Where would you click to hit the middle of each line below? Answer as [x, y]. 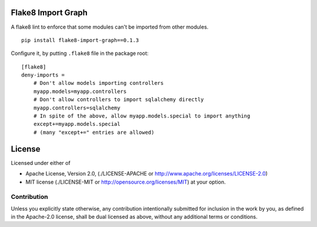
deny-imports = [43, 75]
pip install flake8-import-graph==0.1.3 [80, 40]
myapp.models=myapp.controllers [80, 91]
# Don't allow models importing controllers [98, 83]
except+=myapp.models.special [77, 124]
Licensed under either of [41, 163]
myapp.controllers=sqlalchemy [77, 108]
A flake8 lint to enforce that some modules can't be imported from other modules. [109, 27]
